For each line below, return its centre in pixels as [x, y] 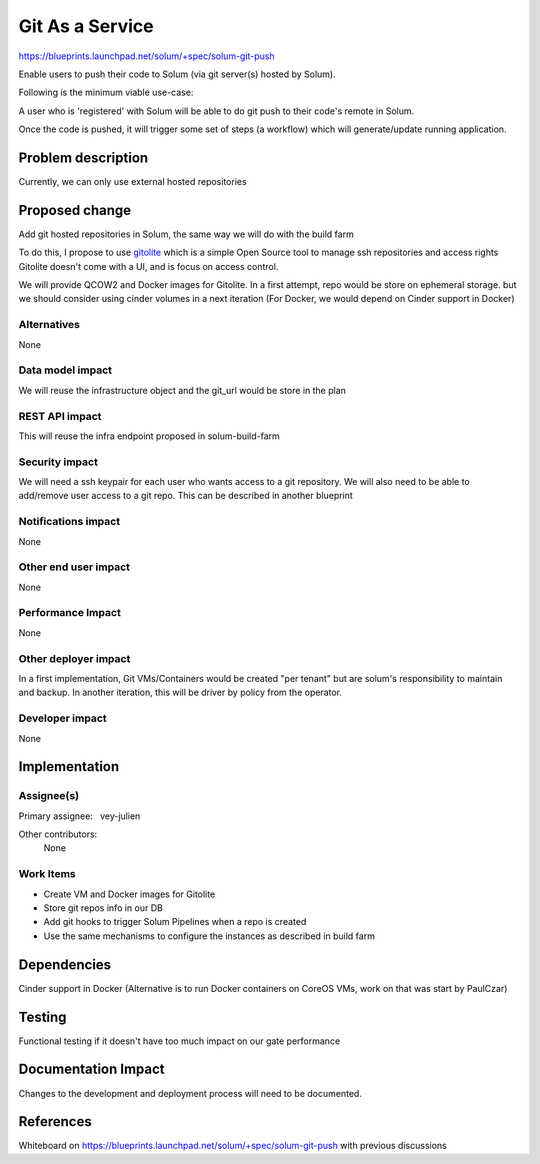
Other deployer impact [74, 658]
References [55, 1121]
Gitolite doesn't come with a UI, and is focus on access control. [148, 266]
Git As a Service [86, 26]
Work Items [47, 874]
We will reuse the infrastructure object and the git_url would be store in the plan [182, 390]
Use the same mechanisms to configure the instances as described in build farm [209, 936]
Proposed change [75, 210]
